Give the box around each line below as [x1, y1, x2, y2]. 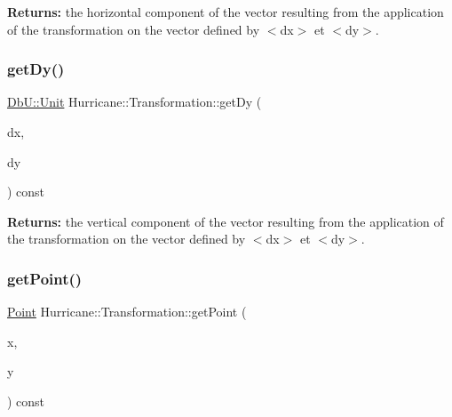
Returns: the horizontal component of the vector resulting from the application [7, 3, 444, 20]
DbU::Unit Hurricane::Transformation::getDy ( [7, 92, 262, 111]
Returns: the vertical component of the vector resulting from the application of [7, 212, 444, 230]
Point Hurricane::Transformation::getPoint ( [7, 302, 247, 321]
